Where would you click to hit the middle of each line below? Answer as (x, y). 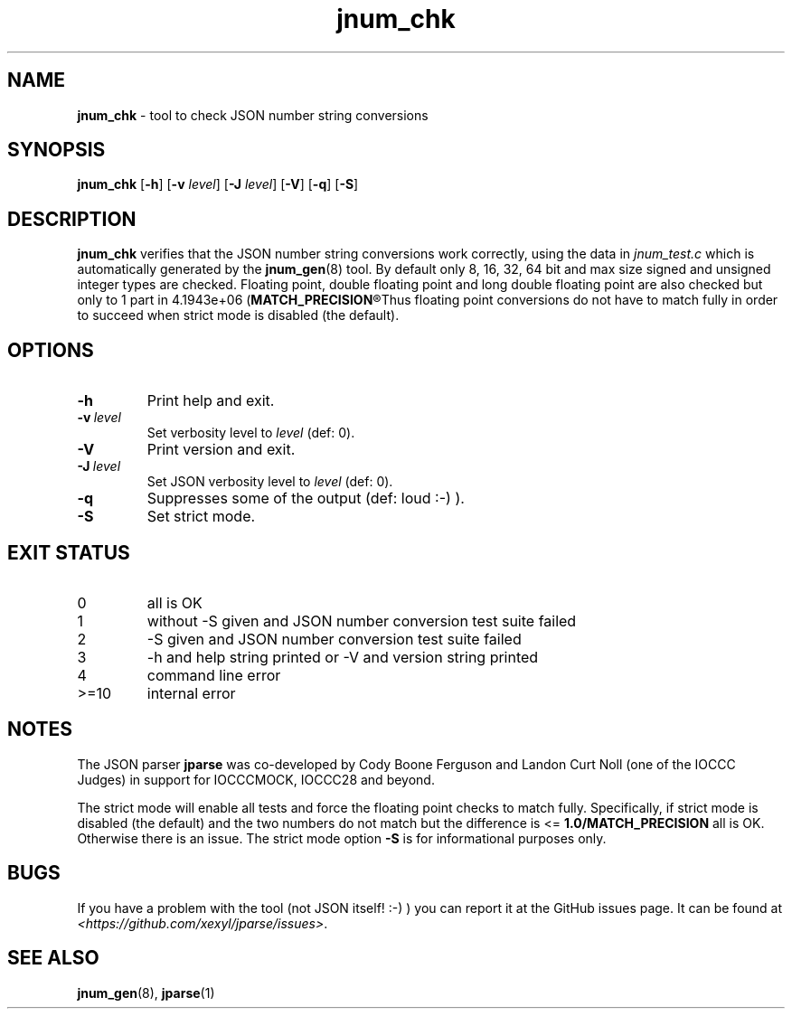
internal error (191, 693)
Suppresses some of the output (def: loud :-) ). (306, 499)
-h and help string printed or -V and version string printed (343, 657)
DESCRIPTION (72, 219)
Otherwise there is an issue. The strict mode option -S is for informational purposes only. (342, 838)
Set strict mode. (201, 517)
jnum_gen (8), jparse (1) (146, 992)
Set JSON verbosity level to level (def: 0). (270, 482)
